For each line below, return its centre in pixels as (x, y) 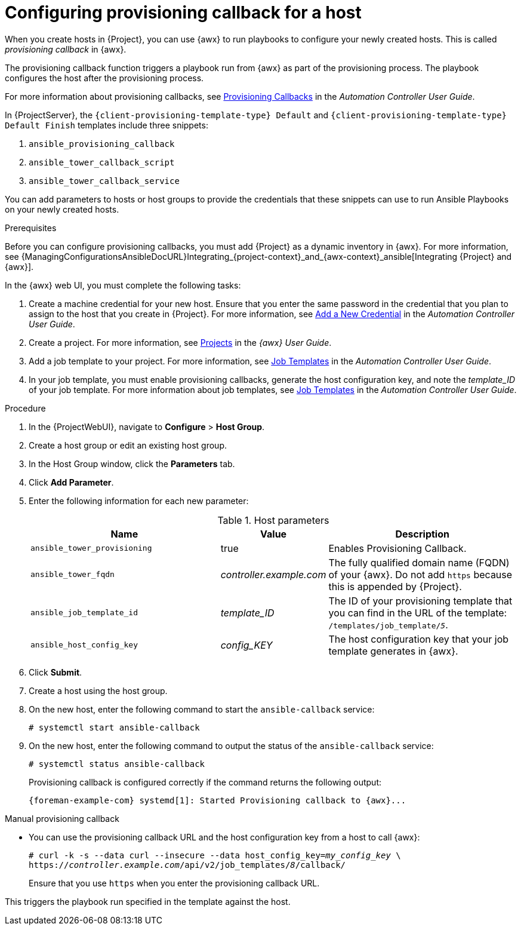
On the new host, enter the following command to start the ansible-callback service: (202, 709)
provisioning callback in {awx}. (66, 49)
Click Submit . (56, 672)
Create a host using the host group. (98, 690)
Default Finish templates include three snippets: (107, 125)
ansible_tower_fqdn (73, 575)
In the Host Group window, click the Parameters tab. (132, 464)
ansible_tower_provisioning (91, 548)
